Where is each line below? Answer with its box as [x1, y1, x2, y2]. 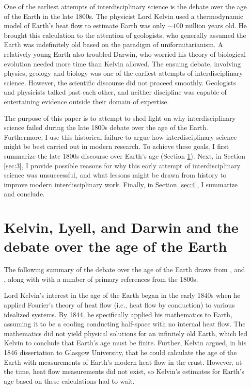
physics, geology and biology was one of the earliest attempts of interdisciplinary [4, 68, 243, 78]
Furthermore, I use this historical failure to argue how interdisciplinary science [4, 131, 237, 142]
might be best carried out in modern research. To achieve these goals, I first [4, 141, 229, 151]
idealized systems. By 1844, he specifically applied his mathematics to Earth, [4, 309, 233, 319]
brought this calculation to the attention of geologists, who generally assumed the [4, 30, 246, 40]
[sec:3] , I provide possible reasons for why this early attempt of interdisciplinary [4, 160, 241, 170]
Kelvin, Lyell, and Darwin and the [4, 217, 239, 237]
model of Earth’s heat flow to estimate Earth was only [4, 20, 166, 31]
